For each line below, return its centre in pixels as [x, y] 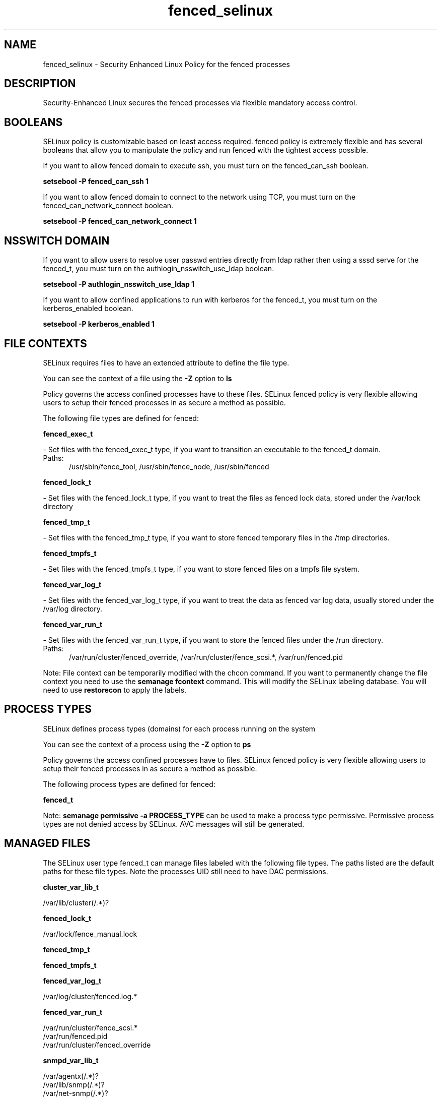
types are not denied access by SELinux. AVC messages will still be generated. [174, 824]
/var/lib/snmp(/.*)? [74, 1084]
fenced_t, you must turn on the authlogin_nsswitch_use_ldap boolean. [159, 269]
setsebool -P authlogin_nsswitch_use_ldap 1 [119, 284]
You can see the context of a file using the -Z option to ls [137, 378]
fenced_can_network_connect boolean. [108, 206]
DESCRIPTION [40, 84]
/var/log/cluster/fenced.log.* [90, 996]
